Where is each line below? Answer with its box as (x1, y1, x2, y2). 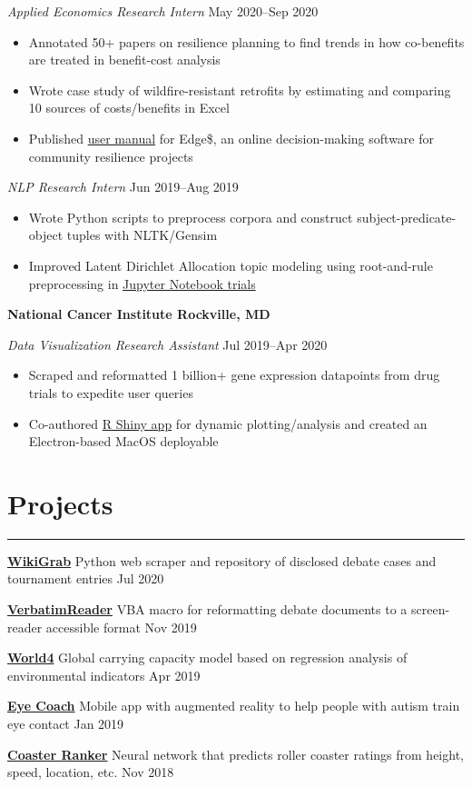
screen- (411, 600, 450, 618)
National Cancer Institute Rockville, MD (7, 304, 270, 324)
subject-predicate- (357, 207, 457, 226)
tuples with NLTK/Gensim (66, 225, 218, 244)
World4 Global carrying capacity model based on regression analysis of (7, 648, 408, 667)
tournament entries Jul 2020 (7, 569, 164, 588)
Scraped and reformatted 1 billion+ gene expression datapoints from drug (28, 365, 440, 384)
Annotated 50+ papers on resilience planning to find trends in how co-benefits (28, 32, 465, 51)
